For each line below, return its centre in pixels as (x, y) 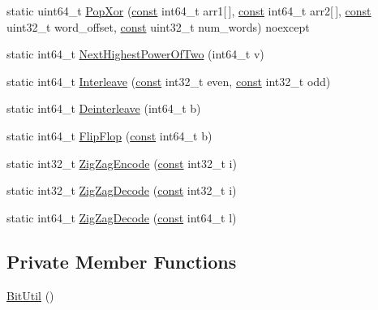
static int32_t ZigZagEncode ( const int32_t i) (122, 163)
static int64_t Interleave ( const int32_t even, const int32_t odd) (169, 81)
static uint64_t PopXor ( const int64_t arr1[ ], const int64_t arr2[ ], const (189, 11)
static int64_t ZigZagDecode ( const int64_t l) (122, 217)
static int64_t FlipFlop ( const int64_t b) (110, 135)
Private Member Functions (122, 261)
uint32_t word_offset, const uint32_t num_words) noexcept (158, 26)
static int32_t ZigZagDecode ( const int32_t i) (122, 190)
